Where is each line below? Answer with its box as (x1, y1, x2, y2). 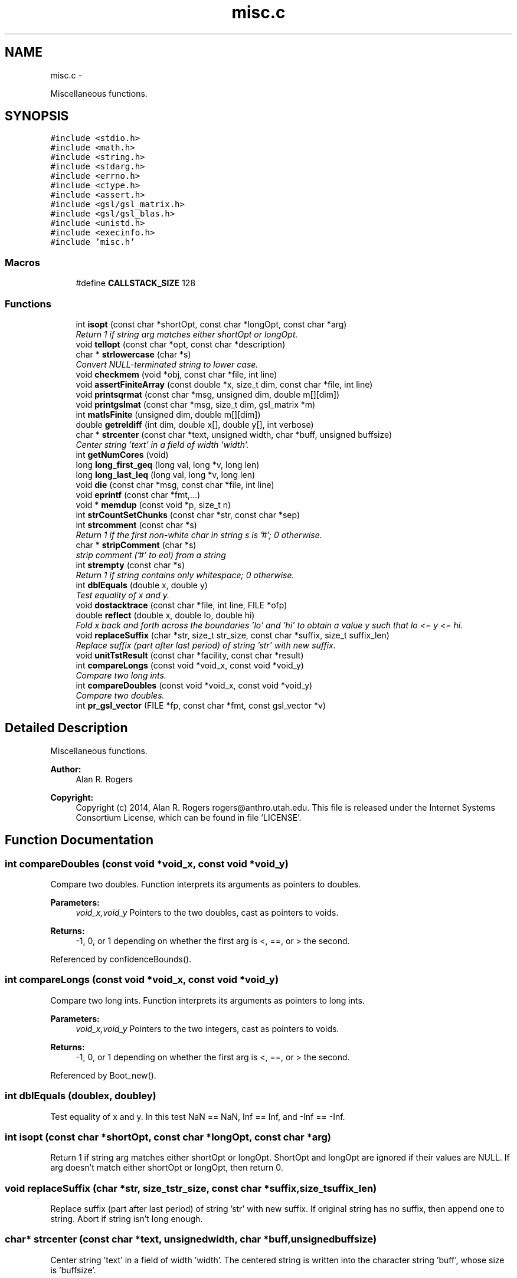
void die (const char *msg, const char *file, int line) (76, 479, 274, 490)
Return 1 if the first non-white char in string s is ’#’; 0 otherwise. (76, 529, 322, 540)
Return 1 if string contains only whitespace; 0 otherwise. (76, 569, 295, 580)
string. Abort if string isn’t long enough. (50, 1214, 203, 1224)
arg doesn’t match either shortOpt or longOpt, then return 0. (50, 1162, 283, 1173)
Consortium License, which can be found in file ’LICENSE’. (76, 812, 302, 822)
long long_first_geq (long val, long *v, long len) (76, 459, 260, 470)
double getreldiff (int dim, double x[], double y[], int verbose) (76, 419, 314, 430)
